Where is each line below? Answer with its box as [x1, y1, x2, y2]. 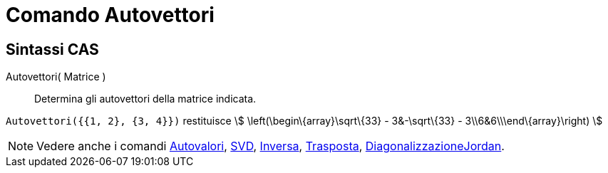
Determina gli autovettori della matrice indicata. [34, 93, 257, 105]
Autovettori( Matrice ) [6, 70, 106, 83]
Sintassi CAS [6, 40, 99, 58]
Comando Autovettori [6, 3, 215, 27]
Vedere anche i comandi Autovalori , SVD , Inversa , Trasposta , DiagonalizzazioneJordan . [36, 139, 505, 154]
